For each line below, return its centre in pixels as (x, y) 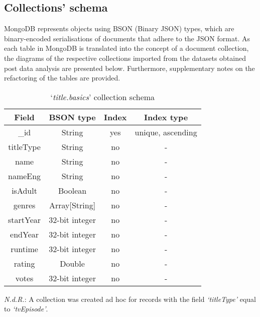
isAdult (24, 190)
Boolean (72, 190)
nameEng (25, 176)
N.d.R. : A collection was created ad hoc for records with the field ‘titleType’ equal (130, 299)
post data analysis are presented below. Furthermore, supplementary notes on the (129, 68)
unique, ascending (166, 132)
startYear (25, 219)
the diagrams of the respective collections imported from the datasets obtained (125, 58)
